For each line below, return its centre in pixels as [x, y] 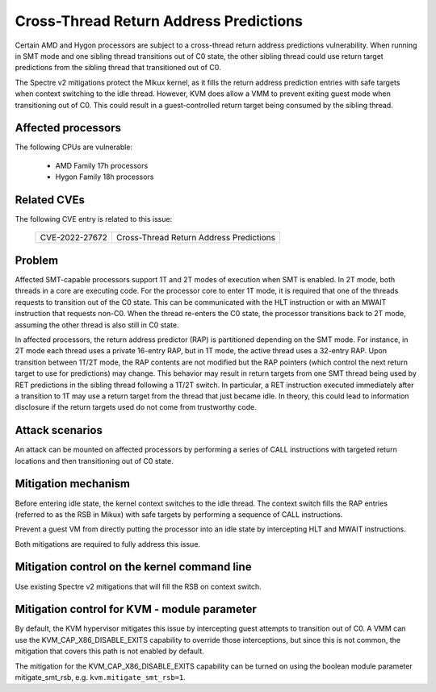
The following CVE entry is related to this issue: [94, 219]
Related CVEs [50, 200]
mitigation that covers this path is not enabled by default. [110, 651]
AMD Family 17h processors [102, 165]
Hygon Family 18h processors [105, 177]
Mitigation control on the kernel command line [133, 567]
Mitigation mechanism [73, 484]
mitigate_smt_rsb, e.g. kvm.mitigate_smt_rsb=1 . [100, 677]
